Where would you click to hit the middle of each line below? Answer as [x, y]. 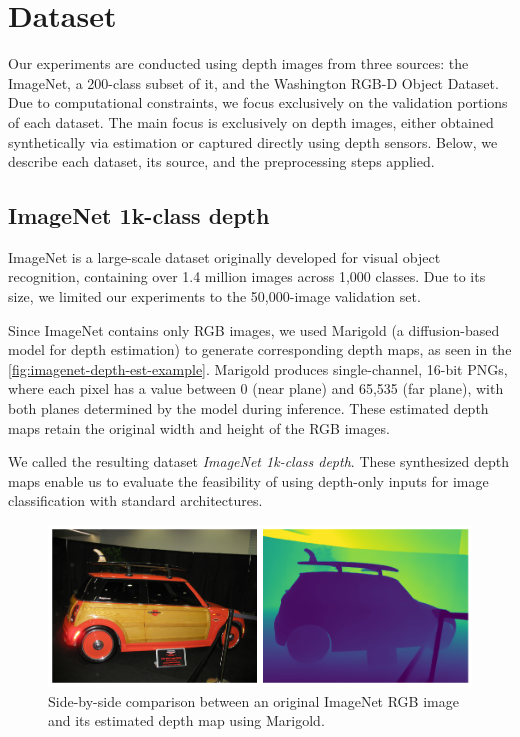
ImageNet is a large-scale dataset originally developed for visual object [224, 256]
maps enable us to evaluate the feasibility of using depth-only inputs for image [248, 480]
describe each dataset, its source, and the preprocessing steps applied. [221, 161]
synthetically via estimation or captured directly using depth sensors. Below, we [253, 141]
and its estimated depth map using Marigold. [186, 720]
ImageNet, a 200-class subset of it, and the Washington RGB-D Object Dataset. [253, 82]
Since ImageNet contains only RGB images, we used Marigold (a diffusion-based [254, 329]
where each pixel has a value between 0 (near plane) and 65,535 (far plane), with [256, 388]
